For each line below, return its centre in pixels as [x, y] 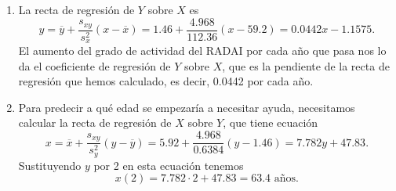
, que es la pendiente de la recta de [306, 65]
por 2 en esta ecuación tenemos [169, 165]
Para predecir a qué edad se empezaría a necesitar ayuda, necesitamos [187, 107]
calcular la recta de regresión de [95, 123]
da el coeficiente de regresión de [94, 65]
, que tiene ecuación [271, 123]
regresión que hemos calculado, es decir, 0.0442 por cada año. [166, 81]
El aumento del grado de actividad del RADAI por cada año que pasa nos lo [202, 50]
